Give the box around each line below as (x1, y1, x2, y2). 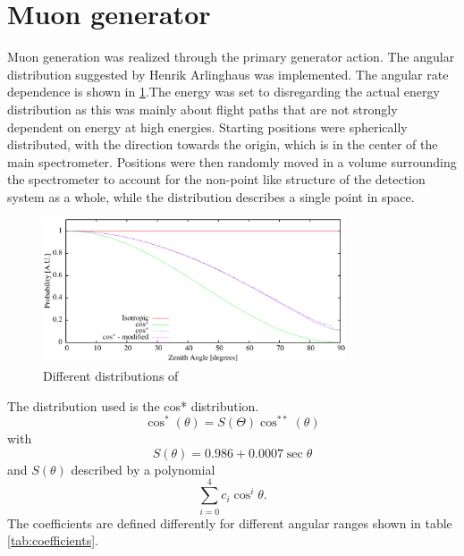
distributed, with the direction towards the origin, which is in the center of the (7, 135, 438, 154)
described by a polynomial (71, 459, 215, 478)
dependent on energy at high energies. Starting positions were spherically (7, 117, 408, 136)
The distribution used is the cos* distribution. (7, 396, 259, 415)
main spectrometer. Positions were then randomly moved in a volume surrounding (7, 152, 457, 171)
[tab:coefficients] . (7, 531, 98, 550)
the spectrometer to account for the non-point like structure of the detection (7, 170, 426, 189)
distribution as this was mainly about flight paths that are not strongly (7, 99, 398, 118)
